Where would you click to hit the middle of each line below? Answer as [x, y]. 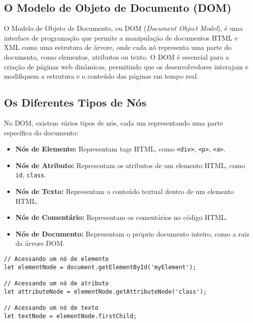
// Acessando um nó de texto [51, 308]
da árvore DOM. [40, 243]
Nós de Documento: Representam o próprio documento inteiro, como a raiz [132, 233]
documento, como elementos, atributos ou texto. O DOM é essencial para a [116, 56]
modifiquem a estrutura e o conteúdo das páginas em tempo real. [101, 76]
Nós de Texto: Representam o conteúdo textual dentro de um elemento [125, 191]
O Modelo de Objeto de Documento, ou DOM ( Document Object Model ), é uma [123, 28]
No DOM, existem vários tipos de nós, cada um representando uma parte [114, 122]
